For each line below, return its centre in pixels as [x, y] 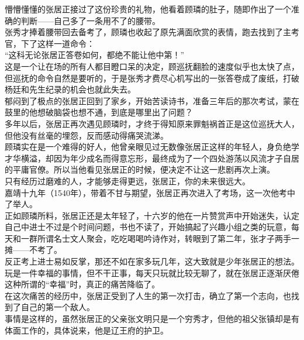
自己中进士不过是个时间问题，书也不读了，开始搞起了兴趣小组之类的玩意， [148, 227]
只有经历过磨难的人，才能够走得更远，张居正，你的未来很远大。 [127, 181]
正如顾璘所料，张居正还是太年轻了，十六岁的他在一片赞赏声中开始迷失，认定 [152, 215]
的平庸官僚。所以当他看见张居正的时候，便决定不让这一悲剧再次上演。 [140, 169]
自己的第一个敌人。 [58, 307]
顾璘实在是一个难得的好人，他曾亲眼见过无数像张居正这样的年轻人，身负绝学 [152, 147]
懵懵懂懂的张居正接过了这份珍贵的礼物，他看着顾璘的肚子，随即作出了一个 [148, 9]
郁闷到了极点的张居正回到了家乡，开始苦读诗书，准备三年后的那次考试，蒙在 [152, 100]
